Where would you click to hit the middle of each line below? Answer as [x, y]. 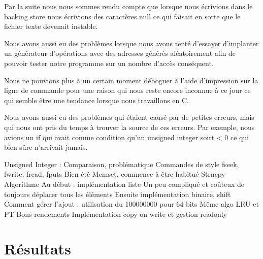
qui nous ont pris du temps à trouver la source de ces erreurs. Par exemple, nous [129, 127]
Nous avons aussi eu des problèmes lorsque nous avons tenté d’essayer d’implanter [131, 43]
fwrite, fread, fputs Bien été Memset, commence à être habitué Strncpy [115, 174]
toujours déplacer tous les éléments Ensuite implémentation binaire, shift [118, 194]
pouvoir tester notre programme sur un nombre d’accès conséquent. [109, 63]
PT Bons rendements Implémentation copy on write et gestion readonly [116, 214]
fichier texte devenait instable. [51, 26]
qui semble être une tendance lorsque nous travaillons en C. [97, 100]
